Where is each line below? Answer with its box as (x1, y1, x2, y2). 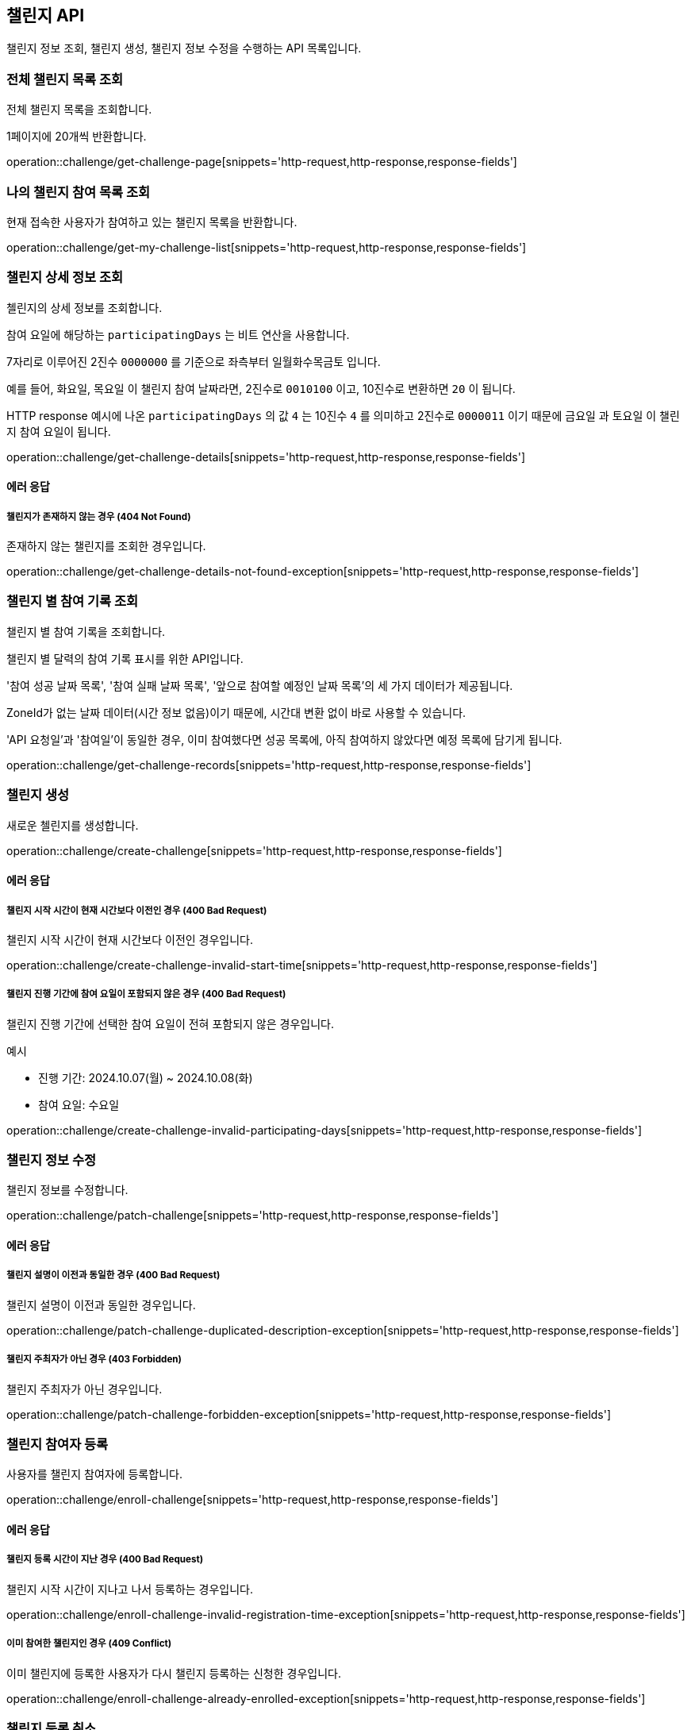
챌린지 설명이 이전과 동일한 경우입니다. (6, 1297, 196, 1312)
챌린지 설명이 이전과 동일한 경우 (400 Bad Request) (6, 1270, 221, 1281)
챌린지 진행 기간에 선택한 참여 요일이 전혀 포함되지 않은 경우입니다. (6, 1016, 334, 1031)
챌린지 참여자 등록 (6, 1436, 109, 1453)
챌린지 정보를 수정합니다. (6, 1183, 129, 1197)
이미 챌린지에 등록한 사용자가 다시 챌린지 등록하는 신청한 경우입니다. (6, 1666, 341, 1680)
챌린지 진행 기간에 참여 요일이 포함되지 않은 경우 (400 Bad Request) (6, 988, 286, 1000)
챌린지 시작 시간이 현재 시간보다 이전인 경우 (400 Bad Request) (6, 904, 267, 916)
